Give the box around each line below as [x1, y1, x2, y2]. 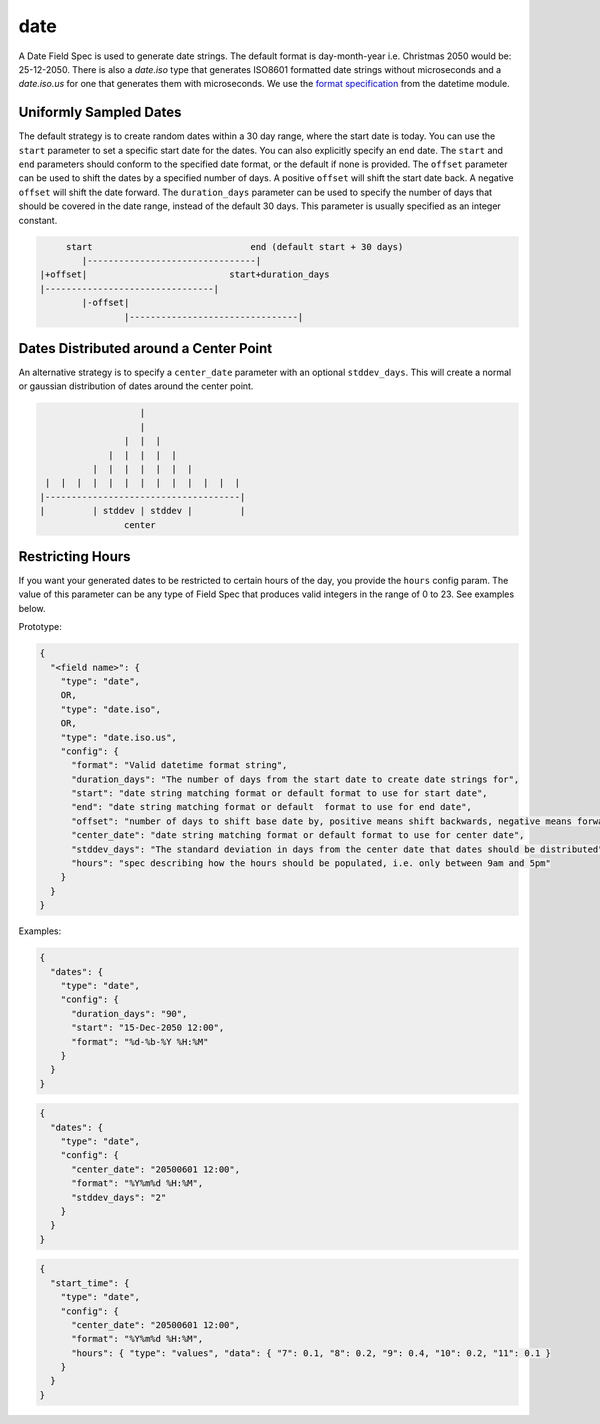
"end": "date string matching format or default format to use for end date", [71, 801, 472, 813]
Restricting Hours [18, 548, 131, 565]
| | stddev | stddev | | [39, 505, 246, 517]
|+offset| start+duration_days [39, 269, 330, 280]
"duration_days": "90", [71, 1008, 188, 1019]
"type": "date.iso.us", [60, 731, 177, 743]
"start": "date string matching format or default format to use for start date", [71, 788, 489, 799]
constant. [18, 214, 58, 226]
